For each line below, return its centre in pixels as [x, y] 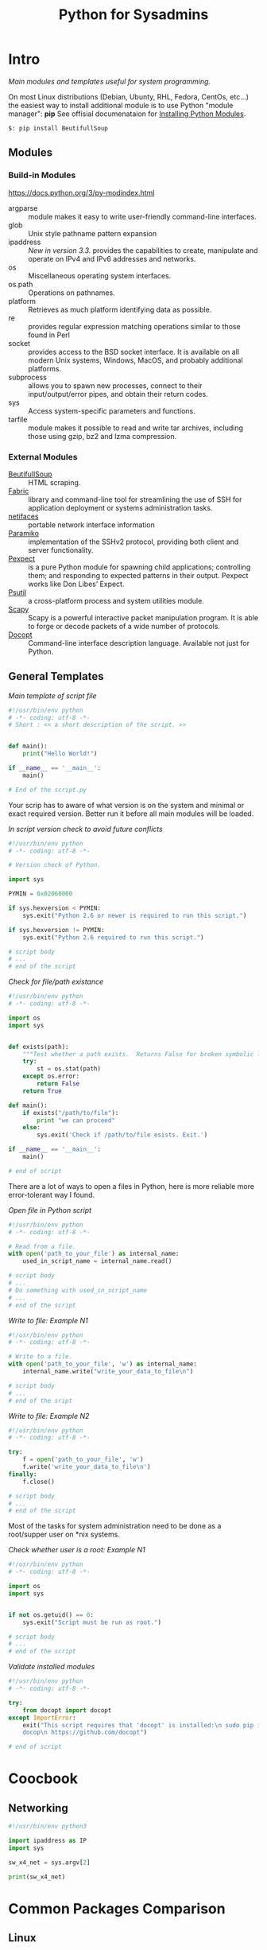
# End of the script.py [48, 790]
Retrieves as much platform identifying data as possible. [120, 309]
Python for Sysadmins [133, 15]
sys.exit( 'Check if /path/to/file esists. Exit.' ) [122, 1135]
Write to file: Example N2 [49, 1416]
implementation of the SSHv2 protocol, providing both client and [133, 542]
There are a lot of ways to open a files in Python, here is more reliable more [131, 1186]
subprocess [28, 377]
